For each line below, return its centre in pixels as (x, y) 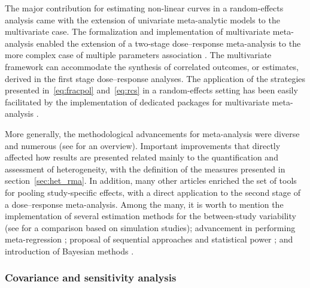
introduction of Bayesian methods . (69, 251)
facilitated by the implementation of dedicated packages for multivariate (137, 101)
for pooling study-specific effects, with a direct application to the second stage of (153, 192)
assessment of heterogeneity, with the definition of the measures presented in (145, 169)
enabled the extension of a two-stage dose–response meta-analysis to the (168, 43)
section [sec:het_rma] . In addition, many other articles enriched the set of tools (151, 181)
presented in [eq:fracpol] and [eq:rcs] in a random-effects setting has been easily (151, 90)
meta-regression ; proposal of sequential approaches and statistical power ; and (149, 239)
